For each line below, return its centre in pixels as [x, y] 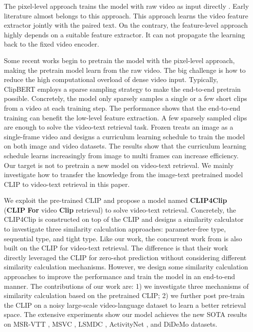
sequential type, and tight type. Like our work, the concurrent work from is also [123, 238]
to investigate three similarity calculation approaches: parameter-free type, [115, 229]
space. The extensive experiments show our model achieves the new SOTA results [126, 314]
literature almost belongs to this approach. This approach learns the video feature [126, 15]
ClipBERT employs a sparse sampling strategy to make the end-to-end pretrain [122, 89]
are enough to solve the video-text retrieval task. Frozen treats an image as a [119, 127]
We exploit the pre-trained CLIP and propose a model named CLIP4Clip [116, 200]
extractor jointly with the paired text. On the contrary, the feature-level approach [126, 25]
